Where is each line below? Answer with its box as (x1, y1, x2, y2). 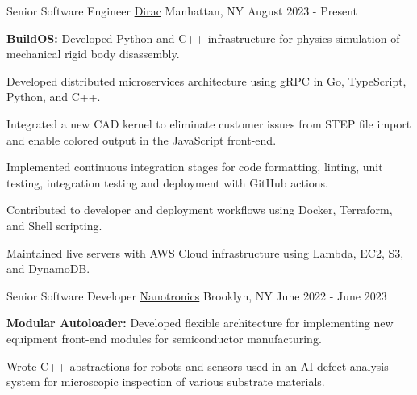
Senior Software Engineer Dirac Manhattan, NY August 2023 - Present (6, 2, 357, 19)
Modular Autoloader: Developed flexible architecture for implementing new (6, 314, 394, 331)
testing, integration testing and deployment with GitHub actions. (6, 174, 329, 191)
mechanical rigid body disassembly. (6, 45, 180, 62)
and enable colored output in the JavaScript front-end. (6, 131, 277, 148)
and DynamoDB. (6, 260, 90, 277)
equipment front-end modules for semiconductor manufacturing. (6, 330, 322, 347)
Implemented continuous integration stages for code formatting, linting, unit (6, 158, 383, 175)
